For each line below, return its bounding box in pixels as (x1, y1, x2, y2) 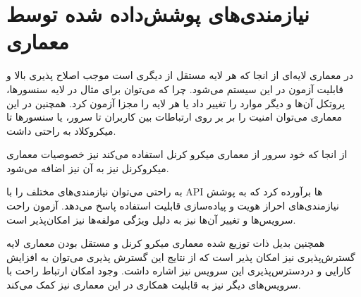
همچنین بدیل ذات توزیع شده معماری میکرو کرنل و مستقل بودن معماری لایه (6, 236, 325, 250)
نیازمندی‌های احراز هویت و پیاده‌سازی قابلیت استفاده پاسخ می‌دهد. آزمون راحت (6, 198, 339, 213)
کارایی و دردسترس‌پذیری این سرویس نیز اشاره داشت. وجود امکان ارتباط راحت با (6, 263, 352, 278)
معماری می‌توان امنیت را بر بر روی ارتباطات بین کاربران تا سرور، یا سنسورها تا (6, 109, 342, 124)
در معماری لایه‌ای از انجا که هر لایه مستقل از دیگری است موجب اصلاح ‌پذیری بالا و (6, 68, 354, 83)
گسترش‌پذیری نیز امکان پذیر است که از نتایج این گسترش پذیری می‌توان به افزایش (6, 249, 355, 264)
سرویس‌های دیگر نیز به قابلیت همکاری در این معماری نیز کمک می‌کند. (6, 277, 301, 292)
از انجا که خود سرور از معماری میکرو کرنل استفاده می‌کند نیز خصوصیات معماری (6, 147, 348, 162)
